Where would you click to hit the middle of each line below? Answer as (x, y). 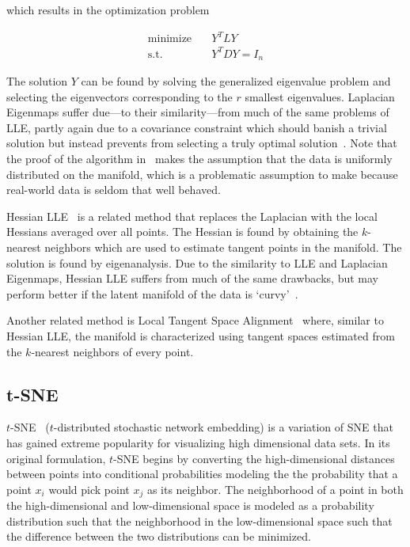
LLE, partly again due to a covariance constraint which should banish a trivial (197, 127)
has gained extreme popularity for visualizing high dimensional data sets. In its (198, 443)
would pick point (89, 489)
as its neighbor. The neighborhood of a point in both (275, 489)
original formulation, (56, 458)
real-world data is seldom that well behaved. (114, 190)
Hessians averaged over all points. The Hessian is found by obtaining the (182, 232)
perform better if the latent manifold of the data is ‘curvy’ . (152, 293)
